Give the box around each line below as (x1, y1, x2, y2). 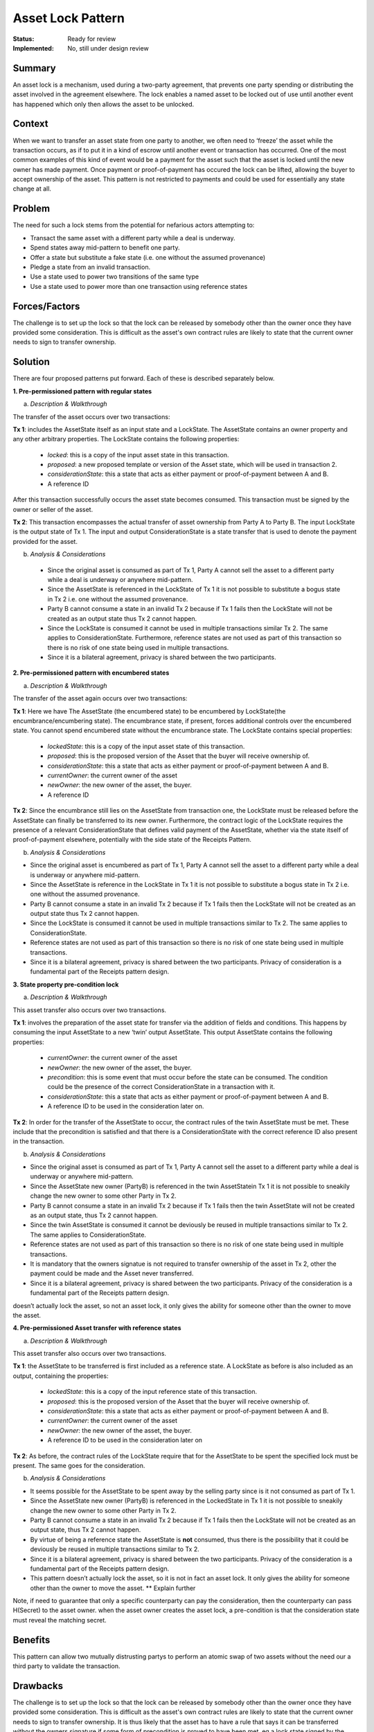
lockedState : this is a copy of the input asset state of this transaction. (47, 742, 245, 750)
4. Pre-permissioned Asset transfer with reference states (12, 1324, 181, 1332)
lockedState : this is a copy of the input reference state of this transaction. (47, 1388, 258, 1396)
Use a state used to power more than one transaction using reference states (30, 282, 248, 290)
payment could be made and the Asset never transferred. (30, 1269, 194, 1278)
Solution (12, 356, 50, 368)
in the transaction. (12, 1137, 65, 1146)
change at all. (12, 184, 52, 193)
